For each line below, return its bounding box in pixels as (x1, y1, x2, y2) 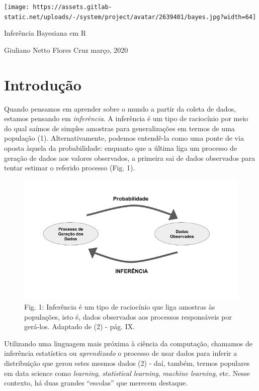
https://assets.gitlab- (33, 4, 112, 11)
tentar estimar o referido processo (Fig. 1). (4, 162, 135, 173)
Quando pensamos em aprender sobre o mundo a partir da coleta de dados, (4, 103, 236, 114)
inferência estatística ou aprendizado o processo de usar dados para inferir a (4, 348, 237, 358)
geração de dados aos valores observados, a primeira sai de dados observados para (4, 152, 255, 163)
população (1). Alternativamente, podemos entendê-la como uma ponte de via (4, 133, 244, 143)
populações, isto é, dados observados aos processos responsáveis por (24, 311, 232, 322)
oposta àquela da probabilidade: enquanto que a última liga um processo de (4, 143, 237, 153)
